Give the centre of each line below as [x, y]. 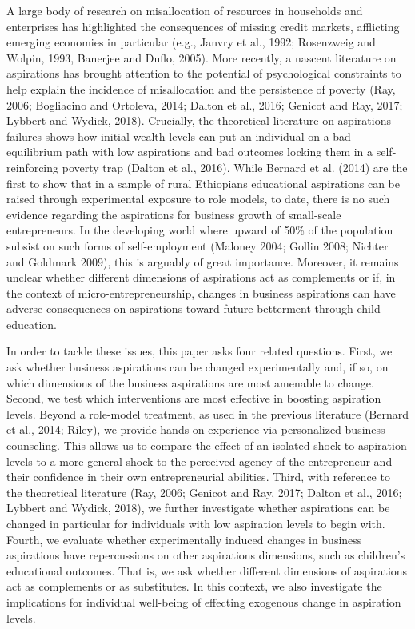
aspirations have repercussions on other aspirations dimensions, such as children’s [206, 555]
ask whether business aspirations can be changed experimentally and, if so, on [198, 367]
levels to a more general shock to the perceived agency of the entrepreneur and [200, 461]
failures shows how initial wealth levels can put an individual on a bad [179, 136]
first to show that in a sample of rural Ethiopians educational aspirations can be [204, 183]
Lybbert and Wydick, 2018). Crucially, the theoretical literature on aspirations [199, 120]
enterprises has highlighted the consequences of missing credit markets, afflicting [203, 26]
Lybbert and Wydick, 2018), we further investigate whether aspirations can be [198, 508]
